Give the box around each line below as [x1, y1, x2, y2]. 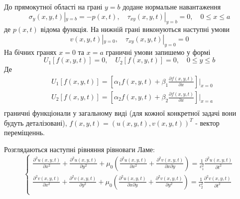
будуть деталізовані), [4, 117, 67, 128]
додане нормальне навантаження [122, 1, 221, 11]
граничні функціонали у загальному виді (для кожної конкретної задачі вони [4, 108, 237, 118]
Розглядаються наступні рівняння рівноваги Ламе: [4, 144, 155, 154]
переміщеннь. [4, 127, 45, 138]
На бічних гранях [4, 46, 57, 57]
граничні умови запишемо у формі [106, 46, 211, 57]
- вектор [195, 117, 220, 128]
